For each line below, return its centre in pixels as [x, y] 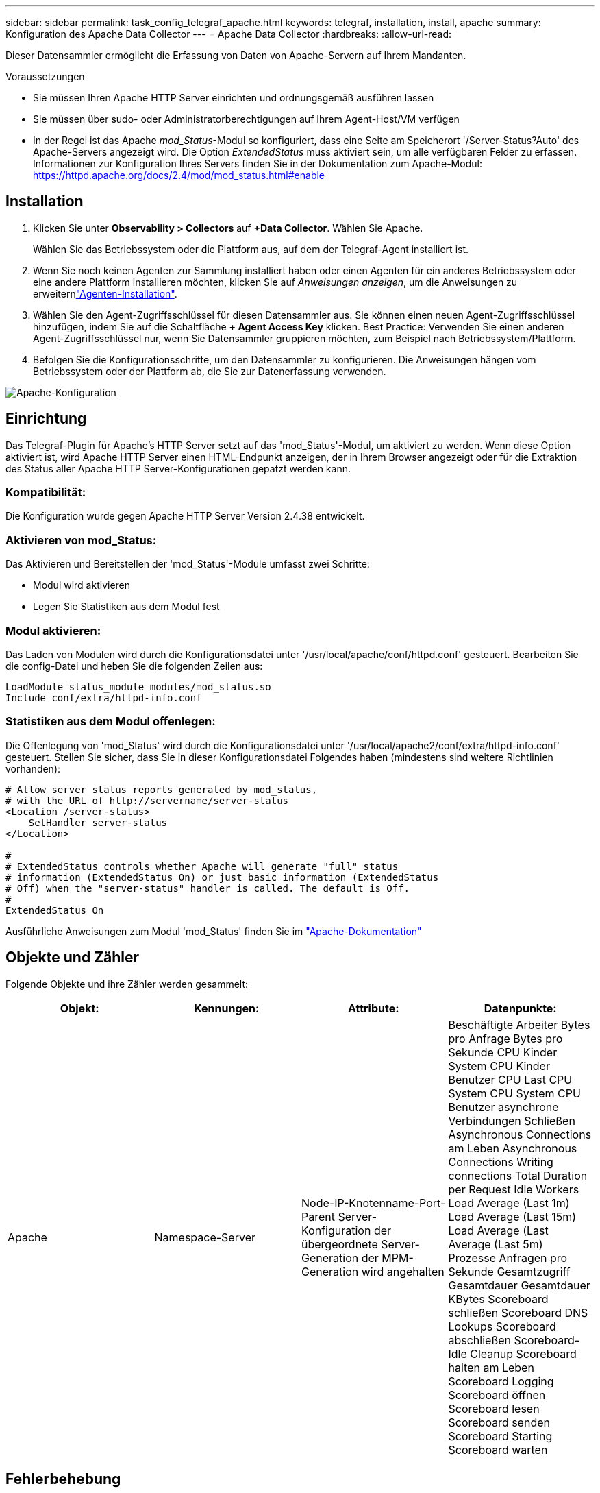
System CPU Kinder [499, 1066]
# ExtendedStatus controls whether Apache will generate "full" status [202, 866]
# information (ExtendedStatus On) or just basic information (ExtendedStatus [222, 877]
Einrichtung [46, 419]
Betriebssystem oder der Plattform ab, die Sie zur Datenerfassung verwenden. [210, 371]
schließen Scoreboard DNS [518, 1312]
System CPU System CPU [514, 1093]
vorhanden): [33, 768]
